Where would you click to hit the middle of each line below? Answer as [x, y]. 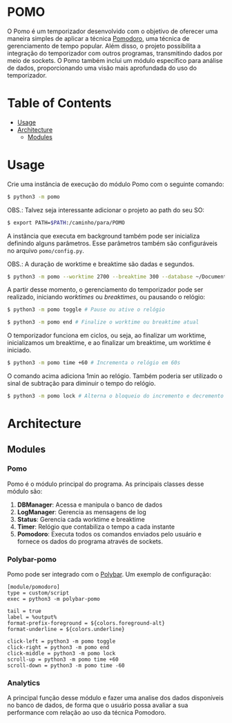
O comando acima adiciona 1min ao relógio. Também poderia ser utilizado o [115, 376]
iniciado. [19, 350]
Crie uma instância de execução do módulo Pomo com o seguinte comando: [116, 184]
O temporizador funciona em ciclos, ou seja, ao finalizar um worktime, [107, 335]
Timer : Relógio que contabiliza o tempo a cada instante [96, 527]
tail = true [24, 611]
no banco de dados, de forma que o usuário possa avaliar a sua [98, 705]
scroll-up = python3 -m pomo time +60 [63, 660]
